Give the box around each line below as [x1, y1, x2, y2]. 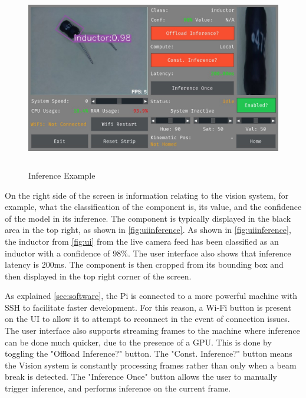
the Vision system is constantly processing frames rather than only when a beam [5, 358, 297, 371]
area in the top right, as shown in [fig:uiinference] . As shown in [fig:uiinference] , [5, 223, 291, 236]
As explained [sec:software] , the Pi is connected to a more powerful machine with [5, 290, 298, 302]
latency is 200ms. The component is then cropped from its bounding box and [5, 258, 284, 271]
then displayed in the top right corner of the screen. [5, 269, 192, 282]
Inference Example [28, 169, 96, 181]
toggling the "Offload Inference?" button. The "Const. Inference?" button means [5, 347, 292, 360]
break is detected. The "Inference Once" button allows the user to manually [5, 370, 277, 383]
